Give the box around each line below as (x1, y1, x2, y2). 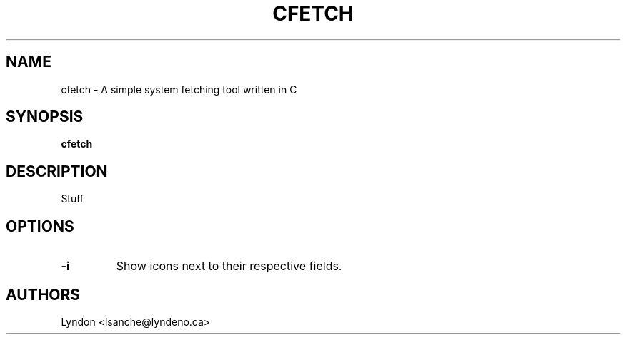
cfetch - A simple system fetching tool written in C (61, 83, 297, 96)
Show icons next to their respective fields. (116, 259, 342, 274)
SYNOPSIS (6, 108, 84, 126)
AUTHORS (6, 285, 81, 304)
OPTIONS (6, 217, 74, 235)
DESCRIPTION (6, 162, 108, 180)
